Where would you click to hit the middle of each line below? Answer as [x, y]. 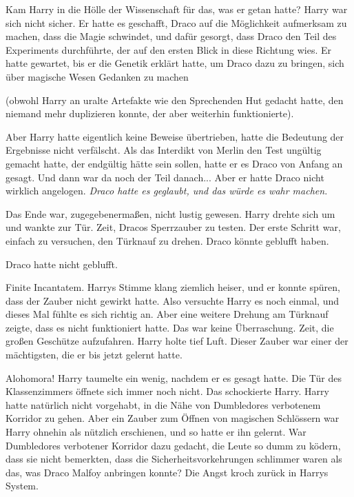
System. [22, 486]
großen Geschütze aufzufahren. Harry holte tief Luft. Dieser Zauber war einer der [177, 341]
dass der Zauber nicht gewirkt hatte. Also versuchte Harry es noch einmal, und [172, 300]
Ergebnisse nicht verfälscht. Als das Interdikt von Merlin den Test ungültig [164, 150]
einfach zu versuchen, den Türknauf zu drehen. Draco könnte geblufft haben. [167, 240]
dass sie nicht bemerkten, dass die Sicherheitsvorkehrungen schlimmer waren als [174, 459]
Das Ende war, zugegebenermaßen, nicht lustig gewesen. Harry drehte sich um [170, 213]
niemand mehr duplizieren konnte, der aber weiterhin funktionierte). [150, 113]
